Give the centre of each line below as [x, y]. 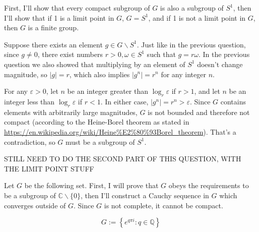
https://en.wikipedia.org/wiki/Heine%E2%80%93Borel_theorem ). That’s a [120, 131]
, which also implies [100, 74]
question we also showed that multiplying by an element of [95, 64]
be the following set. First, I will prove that [91, 185]
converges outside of [35, 205]
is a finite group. [53, 27]
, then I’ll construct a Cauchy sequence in [145, 195]
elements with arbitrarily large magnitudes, [71, 112]
